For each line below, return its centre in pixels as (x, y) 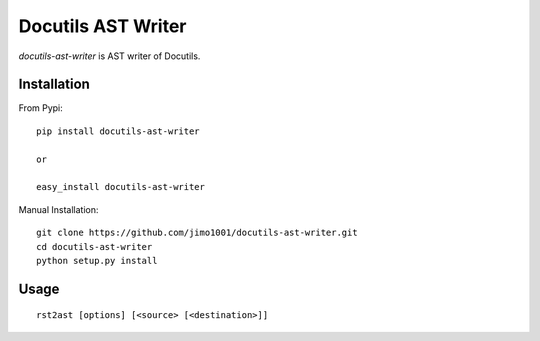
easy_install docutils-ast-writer (120, 187)
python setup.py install (97, 260)
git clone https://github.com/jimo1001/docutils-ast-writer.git (197, 233)
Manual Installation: (58, 209)
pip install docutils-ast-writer (118, 131)
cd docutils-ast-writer (94, 246)
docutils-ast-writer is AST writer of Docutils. (109, 56)
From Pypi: (41, 108)
